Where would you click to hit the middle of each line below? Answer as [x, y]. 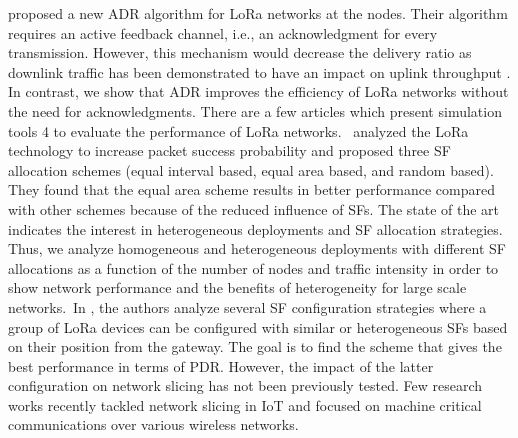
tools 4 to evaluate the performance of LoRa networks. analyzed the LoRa [238, 130]
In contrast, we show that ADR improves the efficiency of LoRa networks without [258, 91]
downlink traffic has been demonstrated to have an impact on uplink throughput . [259, 71]
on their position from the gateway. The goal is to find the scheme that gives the [255, 346]
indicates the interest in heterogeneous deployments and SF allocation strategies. [255, 228]
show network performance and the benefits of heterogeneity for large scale [237, 287]
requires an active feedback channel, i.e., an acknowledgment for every [223, 32]
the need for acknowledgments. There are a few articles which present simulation [255, 110]
